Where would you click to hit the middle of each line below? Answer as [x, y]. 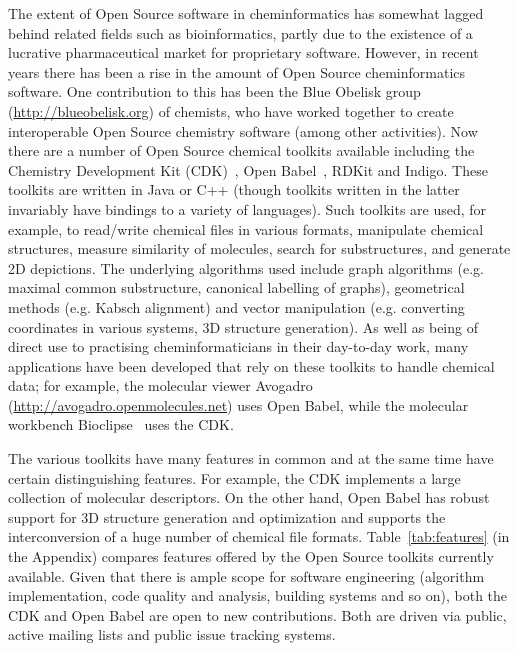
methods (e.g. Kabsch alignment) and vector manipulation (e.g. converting [236, 306]
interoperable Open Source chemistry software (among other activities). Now [243, 130]
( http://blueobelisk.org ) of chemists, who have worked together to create [231, 110]
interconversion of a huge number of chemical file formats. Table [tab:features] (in [259, 536]
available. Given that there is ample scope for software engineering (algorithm [246, 575]
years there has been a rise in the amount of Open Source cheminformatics [237, 71]
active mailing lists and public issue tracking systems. [172, 634]
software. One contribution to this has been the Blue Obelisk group [214, 91]
